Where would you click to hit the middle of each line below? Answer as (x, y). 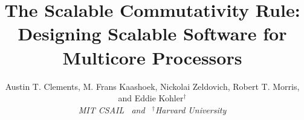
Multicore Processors (152, 57)
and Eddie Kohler (151, 98)
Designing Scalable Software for (152, 33)
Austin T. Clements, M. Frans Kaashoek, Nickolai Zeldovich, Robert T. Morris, (152, 86)
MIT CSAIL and (112, 109)
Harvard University (191, 109)
